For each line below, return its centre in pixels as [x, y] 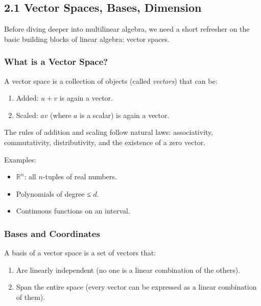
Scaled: [27, 115]
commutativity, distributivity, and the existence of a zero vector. [105, 142]
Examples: [20, 159]
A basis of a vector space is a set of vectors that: [80, 253]
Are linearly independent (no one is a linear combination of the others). [128, 269]
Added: [27, 98]
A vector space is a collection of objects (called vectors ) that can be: [111, 80]
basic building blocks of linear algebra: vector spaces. [87, 39]
